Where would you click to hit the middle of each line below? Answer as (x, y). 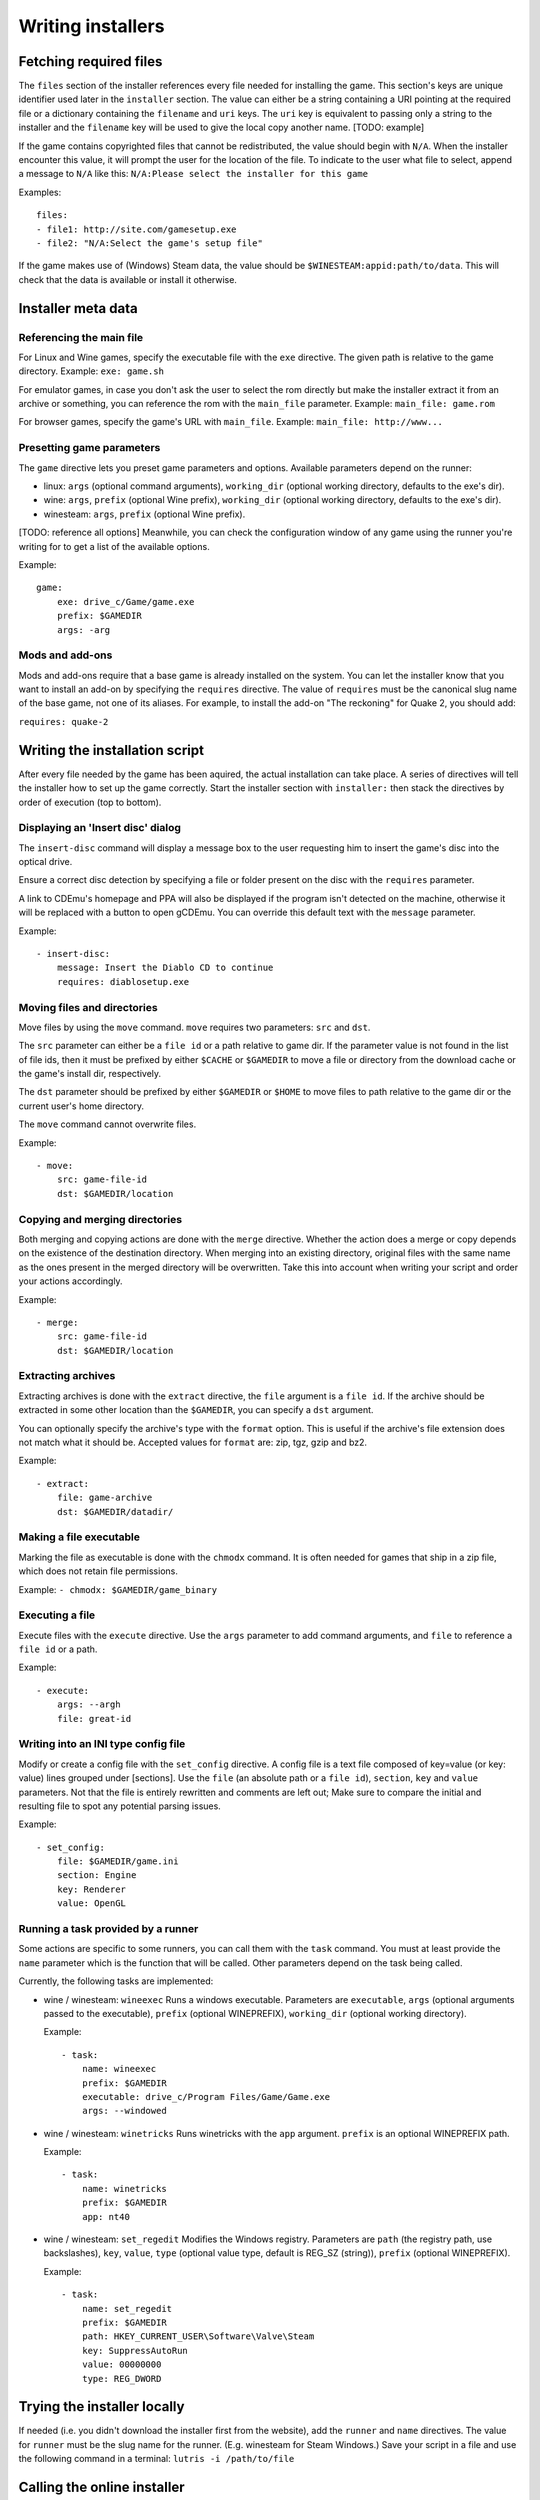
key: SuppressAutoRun (135, 2350)
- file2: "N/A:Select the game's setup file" (150, 243)
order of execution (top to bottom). (90, 802)
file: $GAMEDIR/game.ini (117, 1861)
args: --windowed (124, 2111)
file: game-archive (104, 1498)
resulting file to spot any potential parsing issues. (120, 1806)
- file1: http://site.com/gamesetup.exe (136, 229)
